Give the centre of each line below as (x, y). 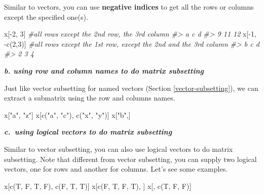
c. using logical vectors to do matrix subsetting (88, 132)
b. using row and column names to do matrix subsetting (104, 70)
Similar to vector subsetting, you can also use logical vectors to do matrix (119, 149)
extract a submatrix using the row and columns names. (90, 98)
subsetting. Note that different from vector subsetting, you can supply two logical (130, 159)
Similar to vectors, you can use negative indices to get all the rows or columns (129, 7)
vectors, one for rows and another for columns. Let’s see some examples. (116, 169)
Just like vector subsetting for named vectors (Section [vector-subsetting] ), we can (131, 88)
